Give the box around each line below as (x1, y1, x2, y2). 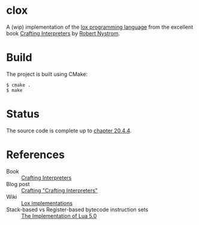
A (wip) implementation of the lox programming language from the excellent (6, 23, 194, 31)
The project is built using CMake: (6, 70, 88, 78)
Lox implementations (21, 199, 73, 206)
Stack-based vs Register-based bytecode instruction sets (6, 206, 149, 213)
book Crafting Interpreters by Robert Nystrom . (6, 29, 120, 37)
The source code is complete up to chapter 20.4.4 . (6, 127, 132, 134)
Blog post (6, 180, 30, 187)
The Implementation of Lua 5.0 (21, 212, 97, 219)
